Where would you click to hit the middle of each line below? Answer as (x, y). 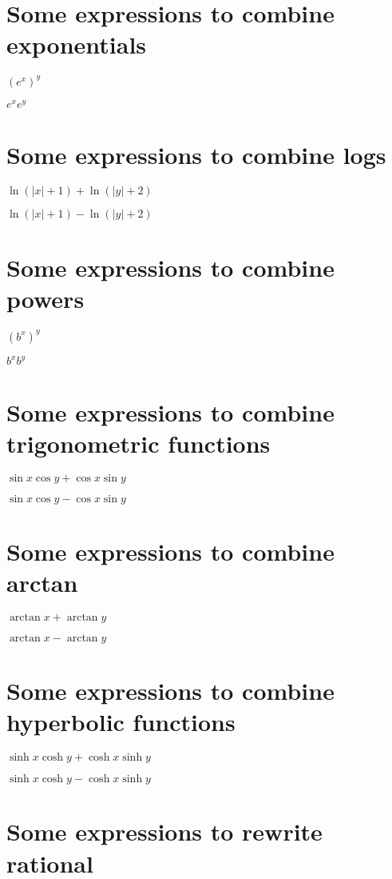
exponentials (77, 44)
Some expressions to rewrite (164, 831)
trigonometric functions (139, 443)
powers (46, 299)
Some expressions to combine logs (196, 155)
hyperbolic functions (121, 722)
